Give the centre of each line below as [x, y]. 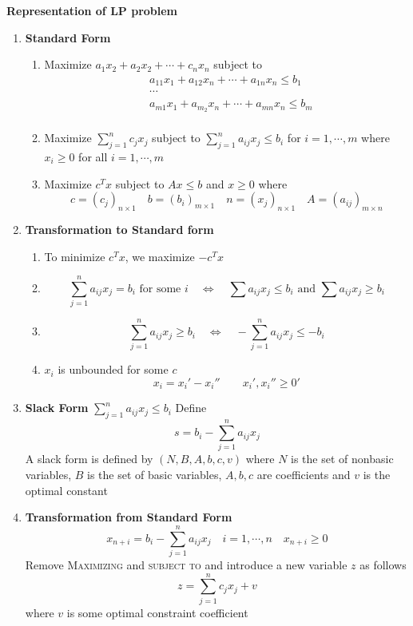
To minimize [75, 256]
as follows [383, 564]
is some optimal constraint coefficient [157, 612]
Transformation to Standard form [119, 229]
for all [93, 157]
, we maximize [160, 256]
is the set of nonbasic [342, 459]
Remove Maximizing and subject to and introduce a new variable [186, 564]
